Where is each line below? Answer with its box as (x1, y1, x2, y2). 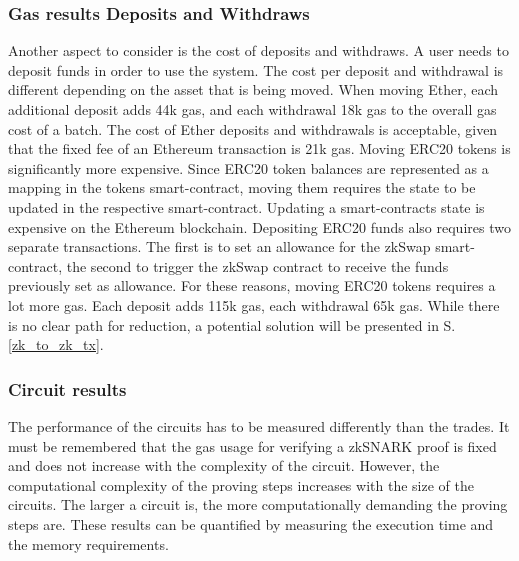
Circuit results (8, 376, 127, 401)
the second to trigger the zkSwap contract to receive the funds (66, 255, 449, 276)
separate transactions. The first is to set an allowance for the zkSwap (8, 236, 431, 257)
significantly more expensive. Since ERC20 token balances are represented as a (8, 157, 489, 178)
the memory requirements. (8, 533, 169, 554)
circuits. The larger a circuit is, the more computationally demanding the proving (8, 494, 508, 515)
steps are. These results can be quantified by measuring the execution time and (8, 513, 494, 534)
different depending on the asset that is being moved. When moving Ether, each (8, 79, 499, 100)
